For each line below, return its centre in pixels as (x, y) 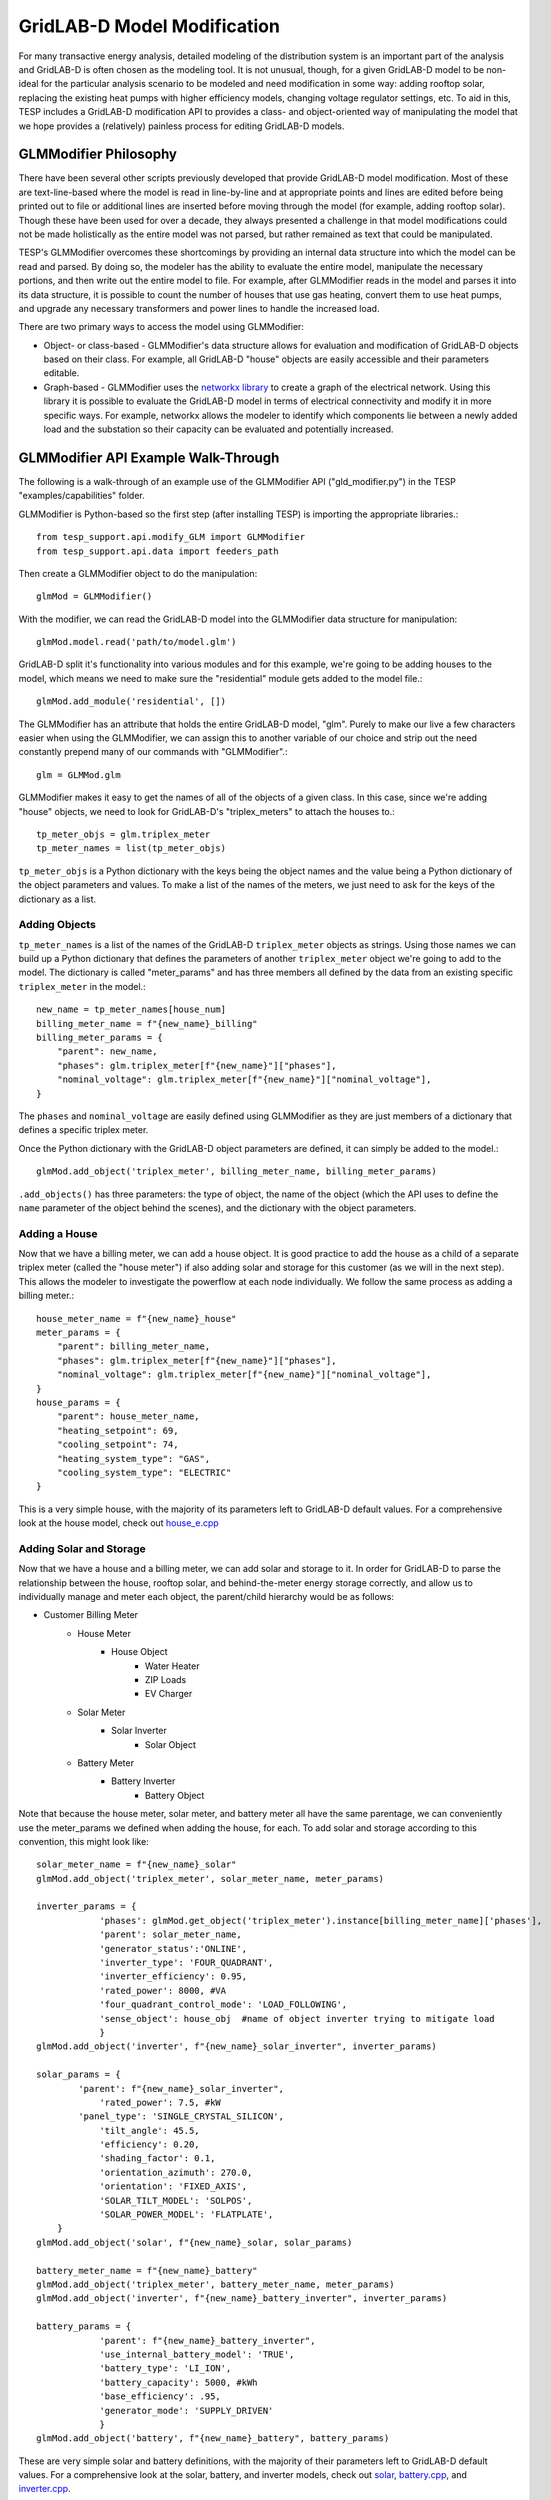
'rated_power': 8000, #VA (163, 1990)
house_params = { (78, 1402)
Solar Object (171, 1744)
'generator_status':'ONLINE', (173, 1948)
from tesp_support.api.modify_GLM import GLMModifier (170, 537)
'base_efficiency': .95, (160, 2396)
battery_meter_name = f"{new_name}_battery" (147, 2270)
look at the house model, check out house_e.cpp (118, 1523)
